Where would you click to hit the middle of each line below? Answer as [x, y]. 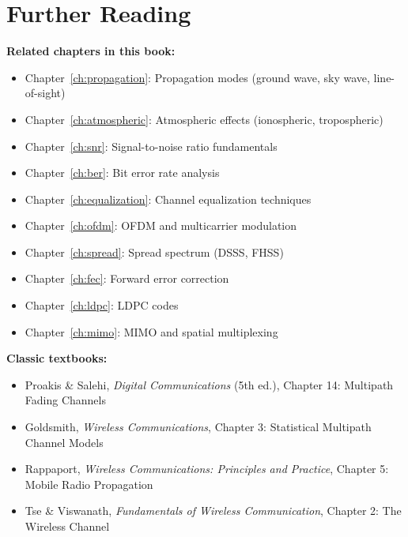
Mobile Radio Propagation [89, 484]
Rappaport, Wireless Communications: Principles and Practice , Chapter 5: [207, 469]
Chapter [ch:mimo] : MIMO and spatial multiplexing [151, 331]
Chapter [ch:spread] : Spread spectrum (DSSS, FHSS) [154, 252]
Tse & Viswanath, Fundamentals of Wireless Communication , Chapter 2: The [213, 511]
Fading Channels [65, 400]
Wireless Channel [67, 526]
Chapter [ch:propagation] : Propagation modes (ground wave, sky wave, [197, 77]
